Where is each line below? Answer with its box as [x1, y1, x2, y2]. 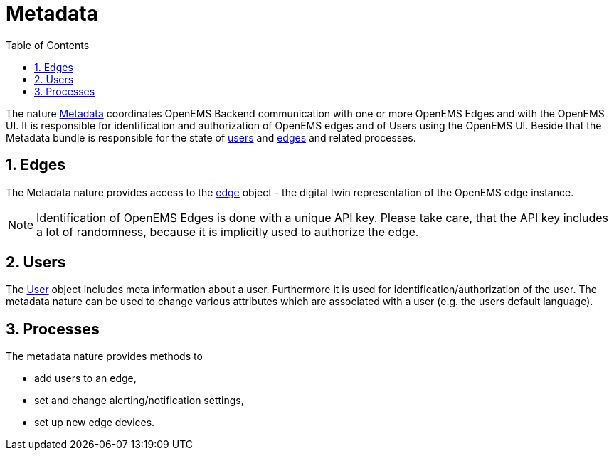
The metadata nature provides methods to [6, 350, 203, 363]
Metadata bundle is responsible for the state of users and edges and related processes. [6, 131, 416, 144]
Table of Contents [6, 38, 90, 51]
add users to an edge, [34, 372, 137, 385]
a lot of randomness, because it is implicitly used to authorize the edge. [36, 224, 419, 239]
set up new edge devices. [34, 416, 155, 429]
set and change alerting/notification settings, [34, 394, 244, 407]
